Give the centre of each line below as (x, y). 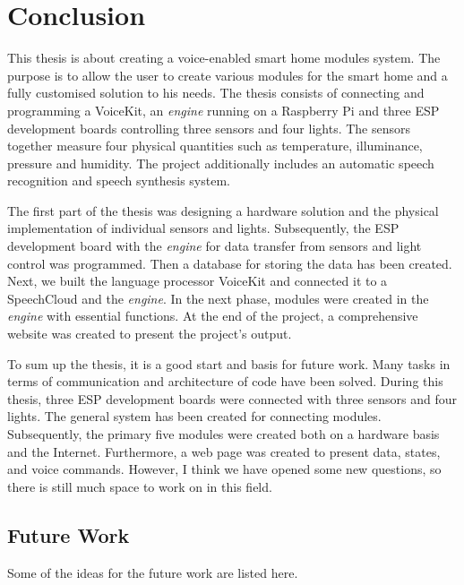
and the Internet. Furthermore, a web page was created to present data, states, (224, 451)
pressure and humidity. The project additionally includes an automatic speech (221, 163)
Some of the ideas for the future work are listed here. (153, 572)
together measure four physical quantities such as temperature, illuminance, (215, 146)
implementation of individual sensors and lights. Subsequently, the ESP (203, 228)
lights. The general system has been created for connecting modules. (194, 416)
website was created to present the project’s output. (150, 334)
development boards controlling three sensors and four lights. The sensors (209, 128)
